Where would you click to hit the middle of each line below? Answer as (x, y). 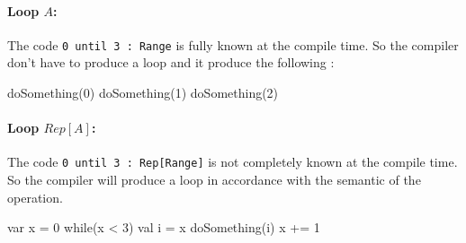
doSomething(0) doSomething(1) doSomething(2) (143, 93)
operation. (35, 197)
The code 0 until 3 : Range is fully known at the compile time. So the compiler (233, 44)
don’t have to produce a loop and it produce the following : (171, 62)
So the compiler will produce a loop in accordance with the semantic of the (214, 180)
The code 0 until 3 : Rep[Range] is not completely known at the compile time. (233, 162)
